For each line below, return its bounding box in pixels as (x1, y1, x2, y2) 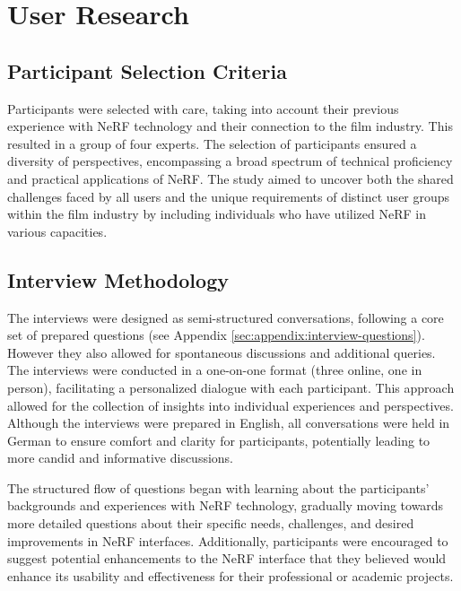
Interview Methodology (7, 265, 229, 293)
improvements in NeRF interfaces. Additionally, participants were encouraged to (7, 531, 448, 550)
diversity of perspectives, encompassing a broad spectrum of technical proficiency (7, 152, 453, 170)
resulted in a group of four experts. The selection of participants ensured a (7, 134, 417, 152)
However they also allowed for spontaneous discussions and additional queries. (7, 343, 436, 361)
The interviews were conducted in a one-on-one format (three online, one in (7, 361, 422, 379)
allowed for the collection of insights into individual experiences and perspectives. (7, 395, 454, 414)
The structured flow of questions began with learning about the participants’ (7, 478, 430, 497)
